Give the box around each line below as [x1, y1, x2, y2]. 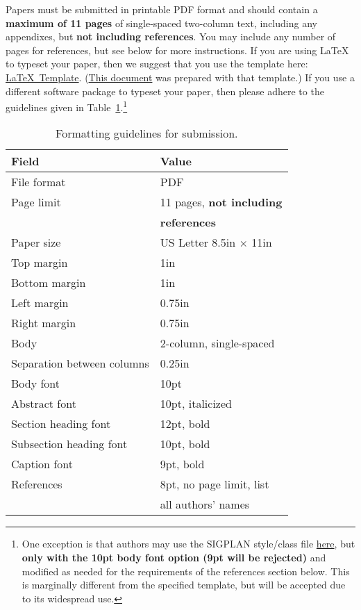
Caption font [11, 456, 73, 472]
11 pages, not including [160, 194, 283, 211]
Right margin [11, 315, 76, 331]
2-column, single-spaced [160, 335, 275, 352]
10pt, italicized [160, 395, 232, 412]
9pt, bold [160, 456, 205, 472]
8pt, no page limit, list [160, 476, 269, 493]
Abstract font [11, 395, 76, 412]
